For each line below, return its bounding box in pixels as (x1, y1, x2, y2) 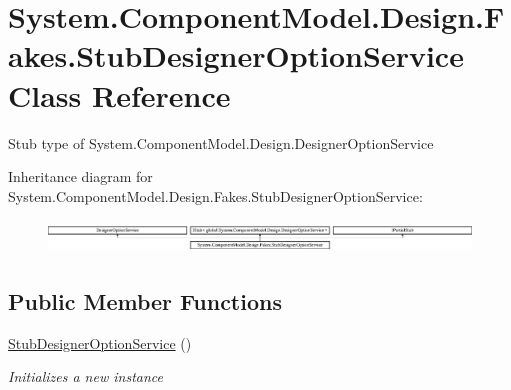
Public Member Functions (8, 286, 282, 316)
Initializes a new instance (8, 366, 163, 387)
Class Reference (8, 74, 231, 115)
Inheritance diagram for (8, 166, 153, 187)
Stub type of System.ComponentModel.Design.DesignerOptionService (8, 132, 434, 153)
